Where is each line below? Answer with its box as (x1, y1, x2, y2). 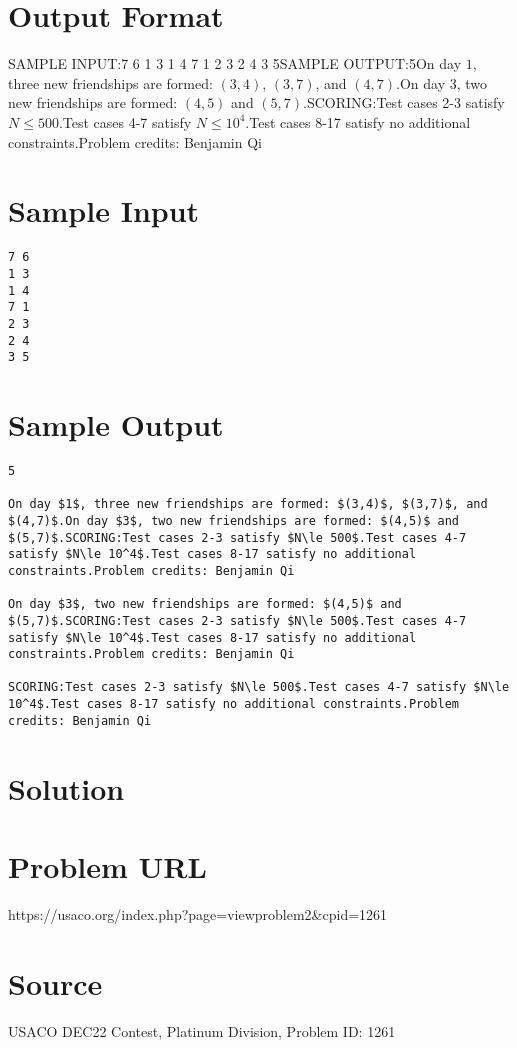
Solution (8, 767, 125, 808)
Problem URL (8, 846, 207, 886)
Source (8, 962, 103, 1003)
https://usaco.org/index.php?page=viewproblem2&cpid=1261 (8, 903, 388, 924)
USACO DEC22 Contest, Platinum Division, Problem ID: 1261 (8, 1020, 396, 1041)
